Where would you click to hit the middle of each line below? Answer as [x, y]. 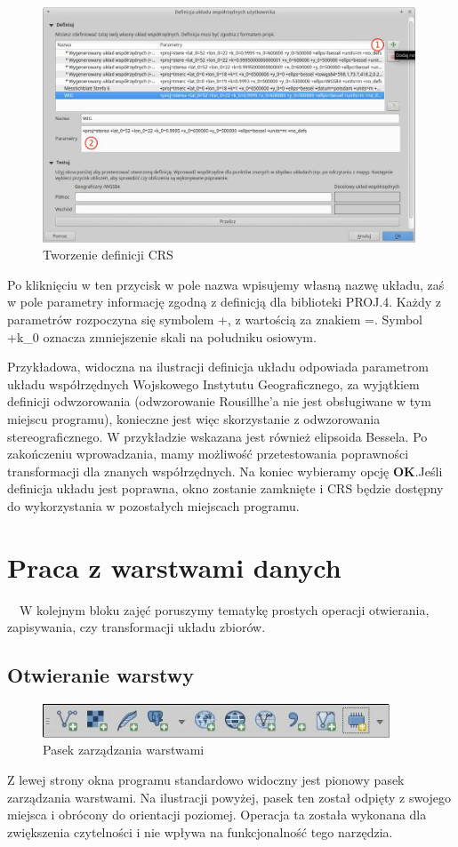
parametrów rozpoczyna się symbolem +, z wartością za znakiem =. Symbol [215, 319]
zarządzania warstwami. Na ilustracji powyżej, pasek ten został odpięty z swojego [229, 797]
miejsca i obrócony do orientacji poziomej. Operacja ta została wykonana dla [217, 815]
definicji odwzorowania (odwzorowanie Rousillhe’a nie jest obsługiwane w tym [219, 401]
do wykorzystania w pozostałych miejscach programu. [153, 505]
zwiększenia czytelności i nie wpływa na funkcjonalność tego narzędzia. [200, 831]
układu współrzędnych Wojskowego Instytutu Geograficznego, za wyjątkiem [213, 384]
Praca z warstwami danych [174, 567]
